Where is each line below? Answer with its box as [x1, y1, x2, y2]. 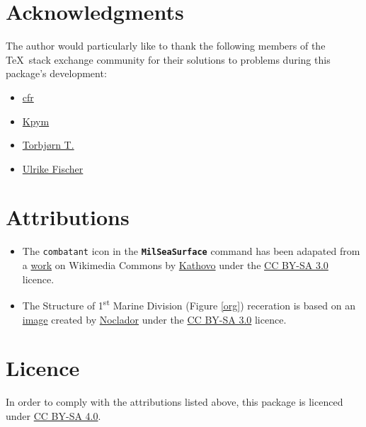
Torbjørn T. [22, 137, 74, 152]
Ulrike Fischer [22, 161, 84, 176]
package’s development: [6, 66, 107, 81]
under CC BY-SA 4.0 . [6, 408, 101, 423]
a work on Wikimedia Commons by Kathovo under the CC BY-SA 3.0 [22, 258, 328, 273]
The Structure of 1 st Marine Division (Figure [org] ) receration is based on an [22, 296, 355, 312]
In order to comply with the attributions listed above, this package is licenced [6, 394, 343, 409]
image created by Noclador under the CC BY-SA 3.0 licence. [22, 312, 287, 326]
